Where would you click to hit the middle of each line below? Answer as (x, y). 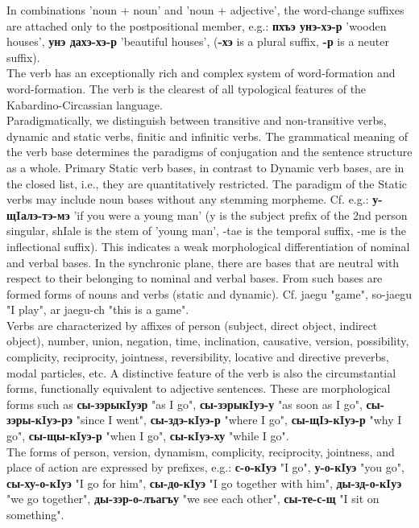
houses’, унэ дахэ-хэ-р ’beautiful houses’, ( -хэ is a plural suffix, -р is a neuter (198, 41)
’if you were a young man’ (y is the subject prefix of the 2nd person (241, 214)
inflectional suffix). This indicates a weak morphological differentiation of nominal (208, 246)
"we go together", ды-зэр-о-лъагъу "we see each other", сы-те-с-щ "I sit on (193, 499)
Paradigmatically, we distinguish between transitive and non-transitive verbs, (197, 120)
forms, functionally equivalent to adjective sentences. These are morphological (199, 388)
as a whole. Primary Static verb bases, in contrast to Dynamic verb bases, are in (205, 167)
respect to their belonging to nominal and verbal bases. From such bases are (195, 278)
